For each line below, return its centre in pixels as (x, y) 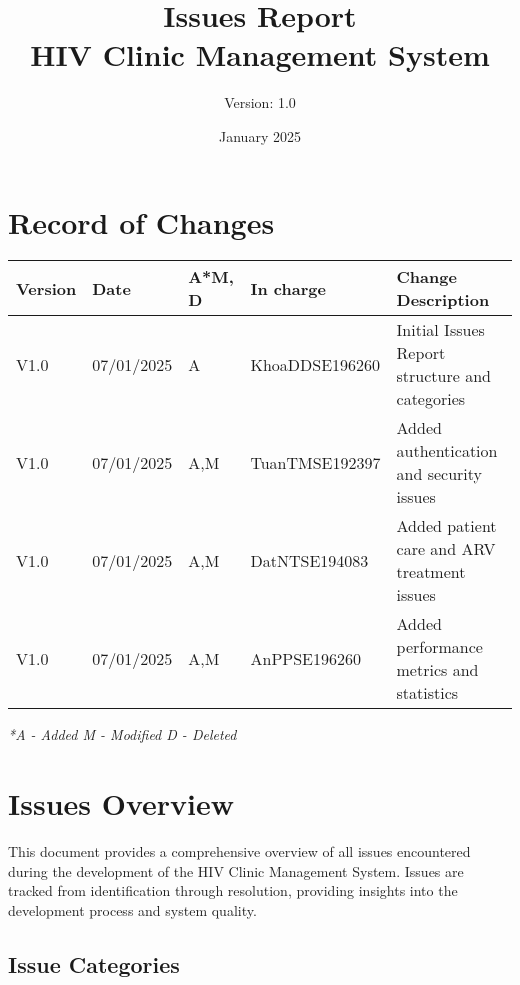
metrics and (437, 670)
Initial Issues (440, 330)
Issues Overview (121, 803)
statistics (427, 693)
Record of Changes (141, 221)
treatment (431, 572)
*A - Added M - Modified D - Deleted (122, 734)
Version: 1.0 (260, 102)
